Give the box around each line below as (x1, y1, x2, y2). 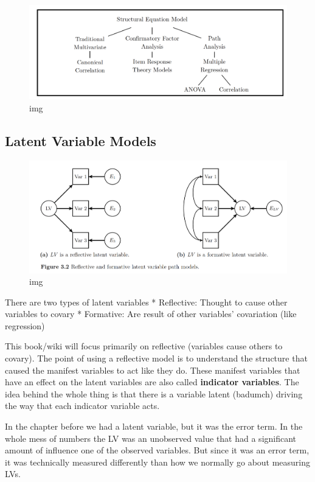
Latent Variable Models (5, 131, 156, 150)
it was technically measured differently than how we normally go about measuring (5, 455, 311, 468)
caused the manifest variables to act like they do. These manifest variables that (5, 363, 300, 376)
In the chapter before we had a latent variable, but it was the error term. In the (5, 420, 303, 433)
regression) (5, 319, 45, 332)
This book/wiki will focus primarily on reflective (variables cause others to (5, 340, 283, 352)
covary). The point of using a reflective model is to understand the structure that (5, 352, 308, 365)
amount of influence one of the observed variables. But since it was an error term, (5, 444, 310, 456)
